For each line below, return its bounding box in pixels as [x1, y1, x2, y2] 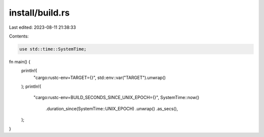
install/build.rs [9, 7, 70, 18]
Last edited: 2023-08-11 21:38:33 [9, 24, 76, 30]
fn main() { [9, 59, 31, 64]
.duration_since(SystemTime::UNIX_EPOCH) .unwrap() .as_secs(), [45, 105, 178, 112]
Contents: [9, 33, 29, 39]
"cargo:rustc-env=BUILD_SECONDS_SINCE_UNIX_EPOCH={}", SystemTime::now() [33, 95, 199, 100]
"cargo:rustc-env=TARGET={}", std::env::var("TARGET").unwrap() [33, 75, 166, 80]
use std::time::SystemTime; [19, 46, 87, 52]
